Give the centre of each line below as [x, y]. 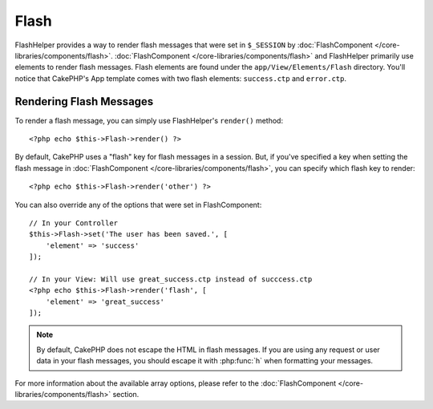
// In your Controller [74, 223]
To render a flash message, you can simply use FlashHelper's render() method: [149, 120]
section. [126, 395]
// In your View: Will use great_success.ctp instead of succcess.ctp [171, 279]
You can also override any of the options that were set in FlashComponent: [138, 204]
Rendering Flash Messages [84, 101]
